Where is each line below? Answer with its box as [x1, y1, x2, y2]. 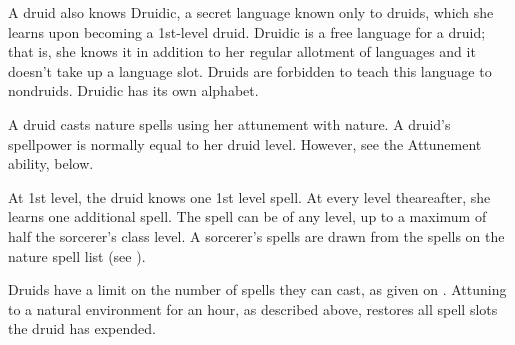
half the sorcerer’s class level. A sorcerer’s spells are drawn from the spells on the [8, 225, 505, 246]
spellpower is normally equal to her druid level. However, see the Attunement [8, 133, 482, 154]
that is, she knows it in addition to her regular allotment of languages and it [8, 41, 476, 62]
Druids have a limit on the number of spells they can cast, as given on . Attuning [8, 279, 507, 300]
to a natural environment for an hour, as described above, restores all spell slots [8, 298, 498, 319]
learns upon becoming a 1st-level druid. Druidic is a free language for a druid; [8, 21, 486, 42]
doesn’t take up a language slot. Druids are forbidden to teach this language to [8, 60, 492, 81]
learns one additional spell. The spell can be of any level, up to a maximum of [8, 206, 487, 227]
